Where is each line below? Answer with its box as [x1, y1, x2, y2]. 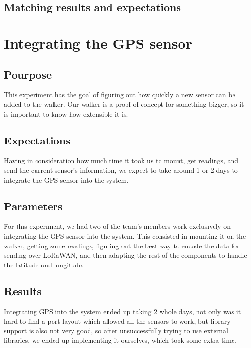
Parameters [4, 198, 63, 213]
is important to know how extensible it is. [4, 108, 128, 119]
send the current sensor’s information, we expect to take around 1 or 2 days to [4, 164, 238, 175]
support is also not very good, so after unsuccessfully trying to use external [4, 325, 228, 335]
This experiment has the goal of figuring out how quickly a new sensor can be [4, 89, 235, 100]
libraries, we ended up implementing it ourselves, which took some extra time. [4, 335, 236, 345]
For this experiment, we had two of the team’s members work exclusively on [4, 221, 231, 231]
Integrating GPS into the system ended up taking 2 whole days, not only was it [4, 306, 241, 316]
